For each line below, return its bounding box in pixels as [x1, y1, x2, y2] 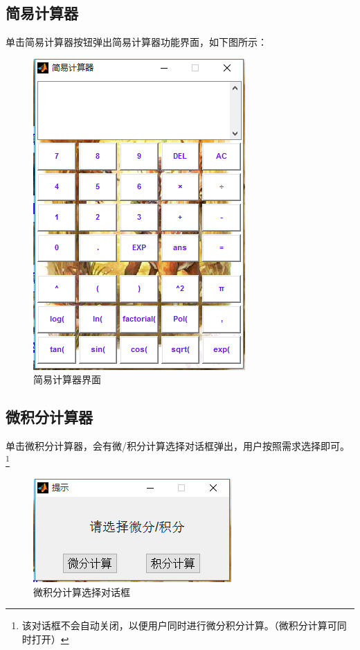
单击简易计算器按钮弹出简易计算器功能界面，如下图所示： [6, 35, 267, 49]
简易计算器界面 [33, 372, 101, 387]
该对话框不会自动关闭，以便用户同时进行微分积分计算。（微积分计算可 [21, 618, 337, 633]
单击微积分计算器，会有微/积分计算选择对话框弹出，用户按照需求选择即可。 [6, 439, 350, 453]
